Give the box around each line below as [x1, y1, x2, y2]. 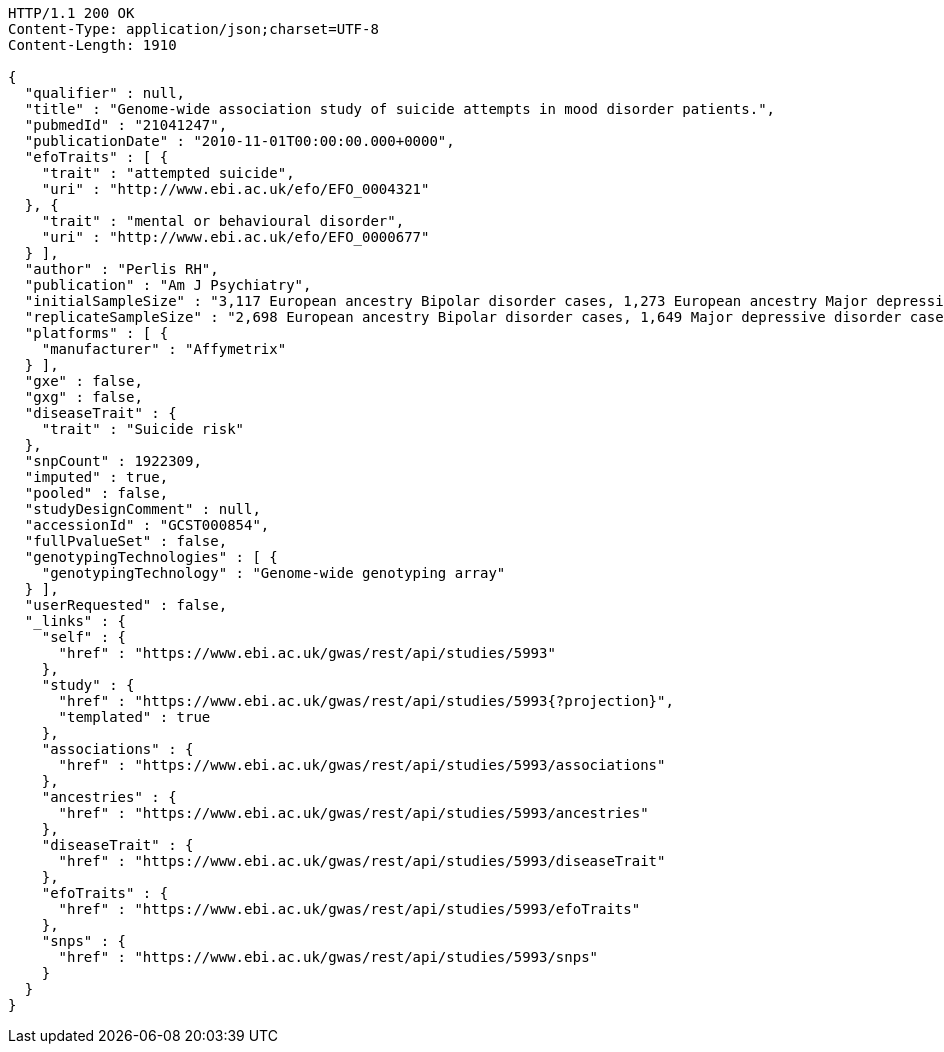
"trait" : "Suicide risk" [41, 421, 245, 437]
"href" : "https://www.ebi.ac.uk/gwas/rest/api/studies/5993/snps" [58, 949, 599, 965]
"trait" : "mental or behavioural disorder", [41, 213, 405, 229]
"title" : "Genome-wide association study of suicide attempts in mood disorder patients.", [24, 101, 776, 117]
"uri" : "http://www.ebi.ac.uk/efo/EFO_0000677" [41, 229, 430, 245]
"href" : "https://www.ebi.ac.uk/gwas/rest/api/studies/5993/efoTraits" [58, 901, 641, 917]
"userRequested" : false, [24, 597, 228, 613]
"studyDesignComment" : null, [24, 501, 261, 517]
